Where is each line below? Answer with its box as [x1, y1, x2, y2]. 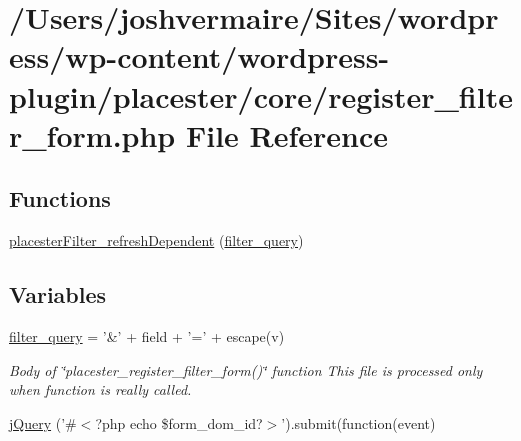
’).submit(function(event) [281, 412, 436, 433]
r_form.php [9, 114, 176, 155]
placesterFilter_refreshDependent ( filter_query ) [9, 230, 304, 251]
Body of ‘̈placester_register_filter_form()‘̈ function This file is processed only [9, 359, 483, 380]
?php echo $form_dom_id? [95, 412, 263, 433]
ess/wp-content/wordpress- [9, 36, 390, 77]
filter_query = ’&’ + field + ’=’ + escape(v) [9, 325, 285, 346]
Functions [9, 183, 111, 214]
